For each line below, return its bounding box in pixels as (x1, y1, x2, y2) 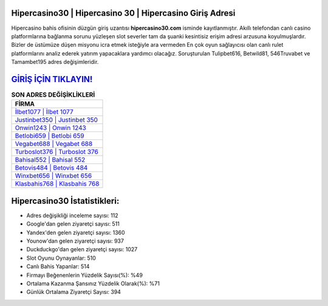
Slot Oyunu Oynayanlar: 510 (26, 254, 97, 262)
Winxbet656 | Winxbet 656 (15, 172, 92, 180)
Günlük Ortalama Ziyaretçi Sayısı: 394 (26, 288, 121, 296)
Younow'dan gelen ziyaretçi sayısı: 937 (26, 237, 125, 245)
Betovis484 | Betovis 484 (15, 164, 88, 172)
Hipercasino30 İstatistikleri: (11, 195, 120, 206)
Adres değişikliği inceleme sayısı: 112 (26, 212, 118, 219)
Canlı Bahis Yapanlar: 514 (26, 263, 90, 270)
